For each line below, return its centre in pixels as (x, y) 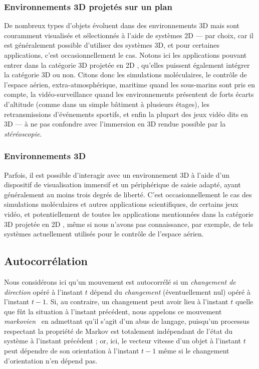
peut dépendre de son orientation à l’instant (72, 351)
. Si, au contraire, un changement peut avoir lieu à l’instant (137, 301)
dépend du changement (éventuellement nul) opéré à (170, 291)
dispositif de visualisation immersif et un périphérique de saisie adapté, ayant (122, 184)
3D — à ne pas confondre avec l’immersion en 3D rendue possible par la (115, 124)
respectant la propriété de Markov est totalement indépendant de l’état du (118, 331)
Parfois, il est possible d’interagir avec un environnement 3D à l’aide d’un (117, 174)
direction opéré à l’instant (44, 291)
